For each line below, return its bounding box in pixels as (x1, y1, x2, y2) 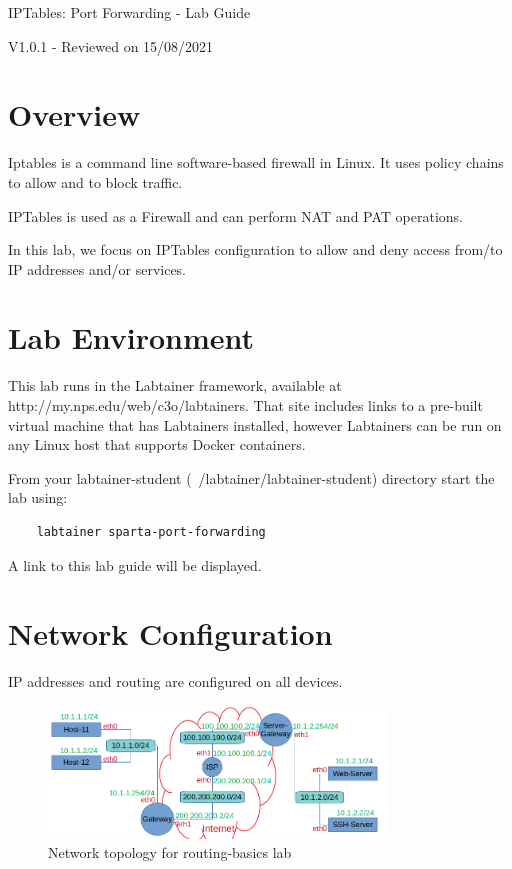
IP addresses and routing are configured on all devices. (8, 671, 343, 692)
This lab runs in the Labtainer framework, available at (8, 375, 342, 396)
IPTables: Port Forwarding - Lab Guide (8, 2, 251, 22)
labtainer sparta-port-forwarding (36, 524, 266, 539)
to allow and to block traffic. (8, 171, 183, 192)
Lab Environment (8, 317, 255, 358)
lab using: (8, 487, 68, 508)
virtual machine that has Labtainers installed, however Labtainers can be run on (8, 414, 502, 435)
